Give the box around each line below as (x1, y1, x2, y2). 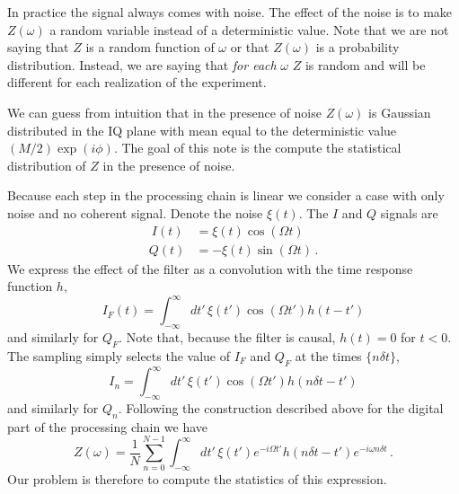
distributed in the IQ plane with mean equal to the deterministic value (7, 120, 397, 139)
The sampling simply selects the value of (7, 346, 230, 365)
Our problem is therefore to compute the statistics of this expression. (7, 470, 387, 489)
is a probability (315, 38, 400, 57)
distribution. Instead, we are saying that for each (7, 55, 277, 74)
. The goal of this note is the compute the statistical (113, 138, 402, 157)
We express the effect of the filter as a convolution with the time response (7, 259, 413, 278)
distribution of (7, 155, 86, 174)
